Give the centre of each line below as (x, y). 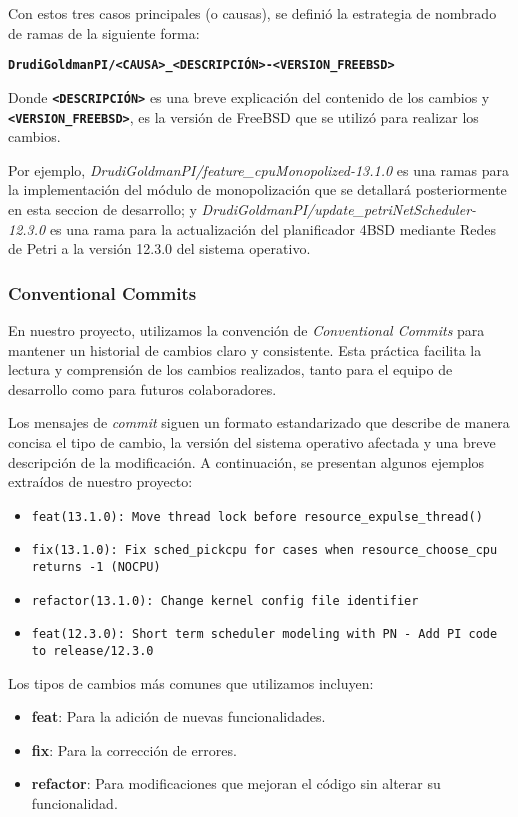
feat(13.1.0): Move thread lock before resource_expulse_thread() (257, 516)
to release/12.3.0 (92, 650)
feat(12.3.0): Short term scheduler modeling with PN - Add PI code (264, 634)
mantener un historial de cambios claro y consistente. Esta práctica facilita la (245, 349)
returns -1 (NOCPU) (96, 567)
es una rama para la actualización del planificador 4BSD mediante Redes (273, 228)
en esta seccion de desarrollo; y (102, 208)
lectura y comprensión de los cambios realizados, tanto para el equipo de (230, 369)
